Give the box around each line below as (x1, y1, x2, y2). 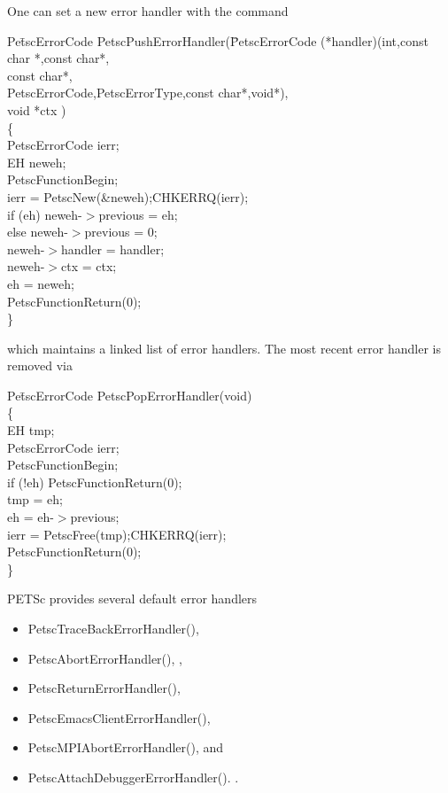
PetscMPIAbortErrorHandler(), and (27, 738, 224, 757)
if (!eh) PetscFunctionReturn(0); (7, 472, 182, 491)
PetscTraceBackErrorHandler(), (27, 619, 199, 637)
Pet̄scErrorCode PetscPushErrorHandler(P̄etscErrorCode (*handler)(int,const (7, 31, 429, 50)
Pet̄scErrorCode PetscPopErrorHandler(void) (7, 385, 252, 404)
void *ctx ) (7, 100, 66, 119)
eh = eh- (7, 508, 54, 526)
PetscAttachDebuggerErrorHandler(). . (27, 767, 239, 786)
